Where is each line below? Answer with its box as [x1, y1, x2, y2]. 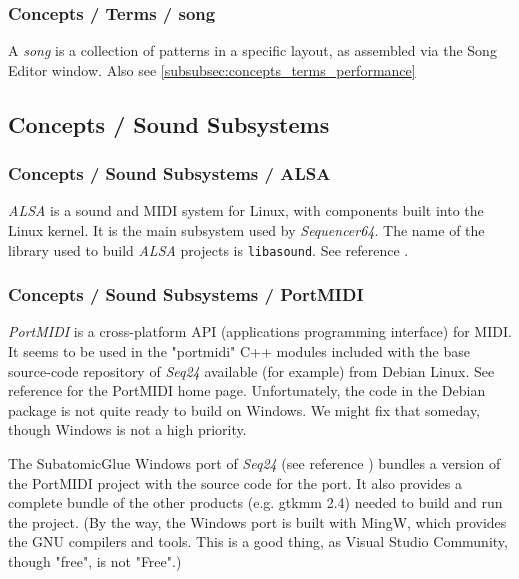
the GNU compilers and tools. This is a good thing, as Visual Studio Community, [8, 531, 508, 552]
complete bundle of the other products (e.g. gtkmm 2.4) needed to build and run [8, 492, 503, 513]
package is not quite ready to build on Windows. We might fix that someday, [8, 399, 481, 420]
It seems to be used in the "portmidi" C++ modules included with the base [8, 341, 470, 362]
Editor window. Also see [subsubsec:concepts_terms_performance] [8, 59, 416, 80]
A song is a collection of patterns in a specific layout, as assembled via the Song [8, 40, 497, 61]
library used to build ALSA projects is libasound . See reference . [8, 239, 409, 260]
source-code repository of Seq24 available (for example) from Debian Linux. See [8, 360, 495, 381]
